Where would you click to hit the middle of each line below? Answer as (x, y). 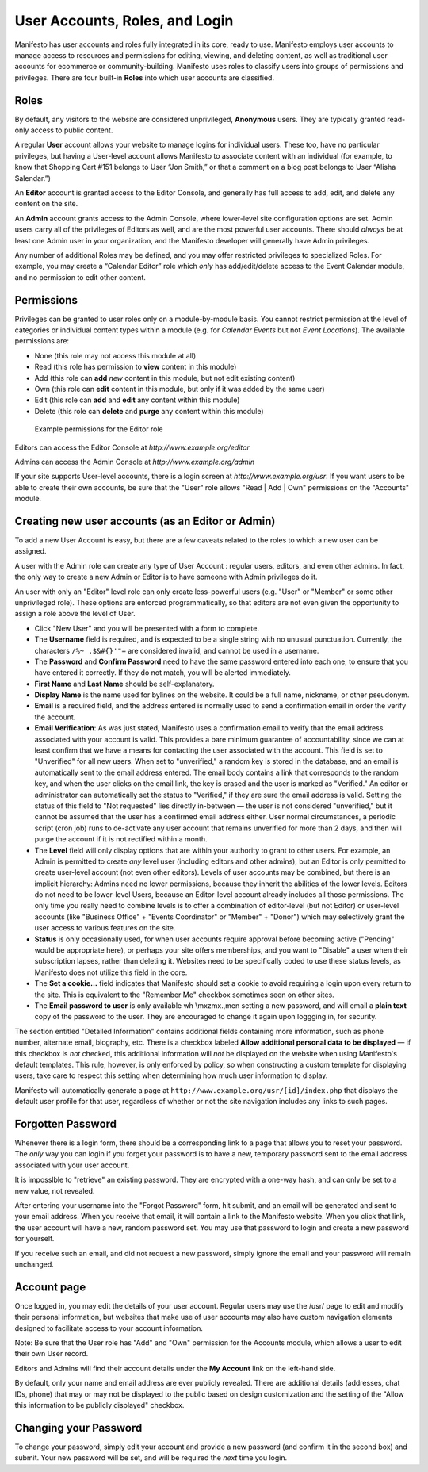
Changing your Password (78, 1428)
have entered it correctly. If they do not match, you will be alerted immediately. (162, 673)
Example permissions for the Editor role (99, 429)
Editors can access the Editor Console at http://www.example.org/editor (132, 447)
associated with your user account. (72, 1165)
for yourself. (34, 1239)
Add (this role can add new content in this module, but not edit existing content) (165, 378)
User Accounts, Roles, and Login (124, 21)
